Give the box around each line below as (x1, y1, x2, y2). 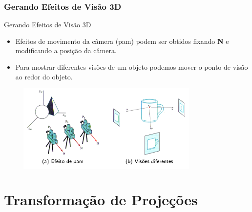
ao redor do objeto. (15, 71, 73, 81)
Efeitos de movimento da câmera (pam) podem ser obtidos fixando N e (15, 36, 229, 46)
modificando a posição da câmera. (15, 45, 117, 56)
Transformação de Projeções (4, 189, 198, 209)
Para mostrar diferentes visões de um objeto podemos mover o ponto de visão (15, 62, 248, 72)
